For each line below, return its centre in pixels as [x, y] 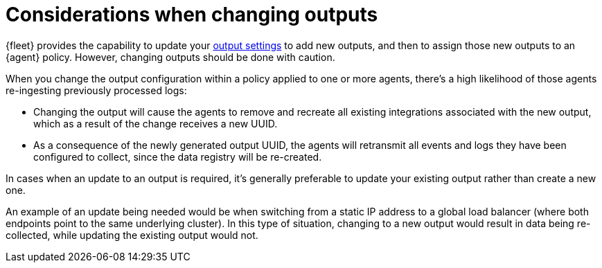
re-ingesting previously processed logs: [96, 90]
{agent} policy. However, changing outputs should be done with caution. [170, 57]
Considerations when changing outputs [192, 15]
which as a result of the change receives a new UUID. [156, 123]
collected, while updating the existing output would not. [132, 235]
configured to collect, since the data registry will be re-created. [178, 157]
